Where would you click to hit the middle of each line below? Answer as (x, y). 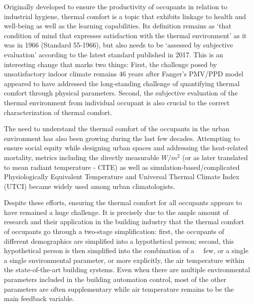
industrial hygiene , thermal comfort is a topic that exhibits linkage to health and (125, 16)
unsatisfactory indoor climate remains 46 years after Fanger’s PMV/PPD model (124, 74)
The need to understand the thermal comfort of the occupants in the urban (117, 129)
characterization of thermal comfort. (58, 112)
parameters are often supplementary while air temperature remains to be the (119, 289)
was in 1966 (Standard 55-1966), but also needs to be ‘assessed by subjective (118, 45)
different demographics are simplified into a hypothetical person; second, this (119, 241)
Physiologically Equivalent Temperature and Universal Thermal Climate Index (122, 176)
